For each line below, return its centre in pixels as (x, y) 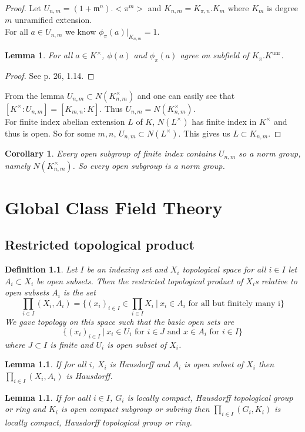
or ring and (25, 409)
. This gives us (204, 133)
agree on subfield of (214, 55)
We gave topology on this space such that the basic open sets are (120, 322)
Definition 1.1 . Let (41, 269)
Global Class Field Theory (114, 207)
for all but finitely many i (234, 303)
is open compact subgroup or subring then (135, 409)
